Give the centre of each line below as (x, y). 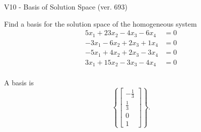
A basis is (19, 83)
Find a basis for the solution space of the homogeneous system (100, 23)
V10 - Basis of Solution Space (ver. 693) (66, 7)
